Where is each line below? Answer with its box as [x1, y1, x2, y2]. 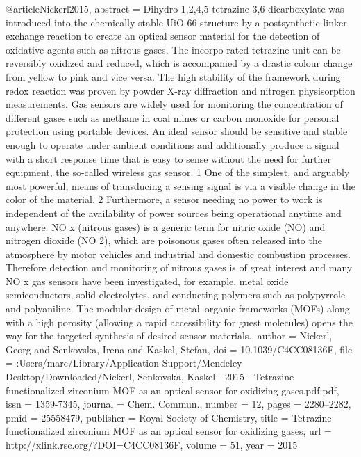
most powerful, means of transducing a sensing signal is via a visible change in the [6, 178, 355, 193]
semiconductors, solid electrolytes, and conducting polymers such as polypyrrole [6, 287, 346, 302]
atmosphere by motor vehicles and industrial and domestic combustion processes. [6, 246, 351, 261]
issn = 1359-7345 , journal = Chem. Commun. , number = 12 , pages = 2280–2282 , [6, 396, 351, 411]
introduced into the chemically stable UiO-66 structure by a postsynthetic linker [6, 15, 347, 29]
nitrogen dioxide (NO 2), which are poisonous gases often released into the [6, 233, 322, 248]
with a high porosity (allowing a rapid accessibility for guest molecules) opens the [6, 314, 353, 329]
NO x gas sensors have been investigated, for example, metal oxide [6, 273, 289, 288]
